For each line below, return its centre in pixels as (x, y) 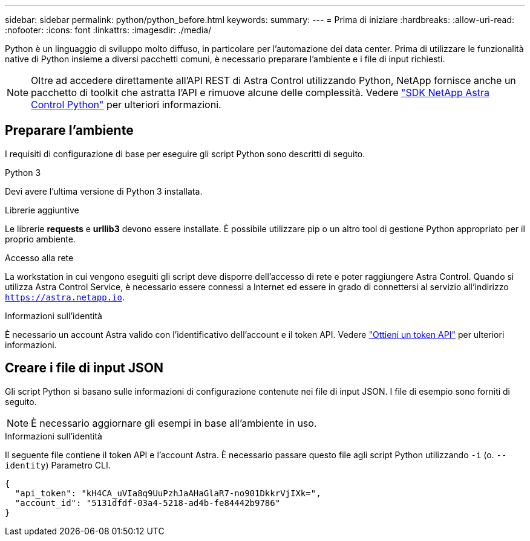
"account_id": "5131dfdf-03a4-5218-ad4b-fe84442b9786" (148, 503)
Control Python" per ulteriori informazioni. (126, 105)
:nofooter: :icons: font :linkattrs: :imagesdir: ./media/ (108, 30)
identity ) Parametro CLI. (58, 465)
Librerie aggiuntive (42, 210)
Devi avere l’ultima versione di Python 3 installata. (104, 191)
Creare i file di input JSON (84, 368)
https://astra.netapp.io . (65, 297)
